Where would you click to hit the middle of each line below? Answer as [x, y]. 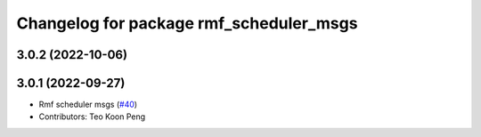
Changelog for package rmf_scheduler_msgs [187, 23]
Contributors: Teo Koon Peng [92, 117]
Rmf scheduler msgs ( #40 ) [88, 105]
